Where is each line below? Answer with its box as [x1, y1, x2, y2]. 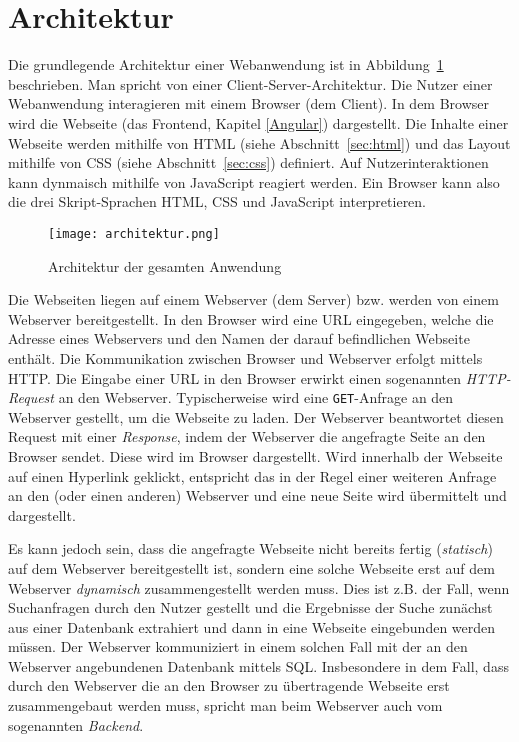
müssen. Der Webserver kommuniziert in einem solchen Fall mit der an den [8, 636, 468, 657]
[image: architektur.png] [48, 226, 220, 241]
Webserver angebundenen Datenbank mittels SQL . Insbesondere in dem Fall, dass [8, 655, 509, 676]
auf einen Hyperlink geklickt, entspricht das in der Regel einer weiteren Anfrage [8, 465, 497, 486]
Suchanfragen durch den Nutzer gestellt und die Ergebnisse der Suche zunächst [8, 597, 493, 618]
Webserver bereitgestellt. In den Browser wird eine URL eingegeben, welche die [8, 308, 494, 329]
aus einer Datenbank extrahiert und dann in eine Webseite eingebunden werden [8, 616, 496, 637]
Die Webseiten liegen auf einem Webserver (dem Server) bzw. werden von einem [8, 289, 499, 310]
